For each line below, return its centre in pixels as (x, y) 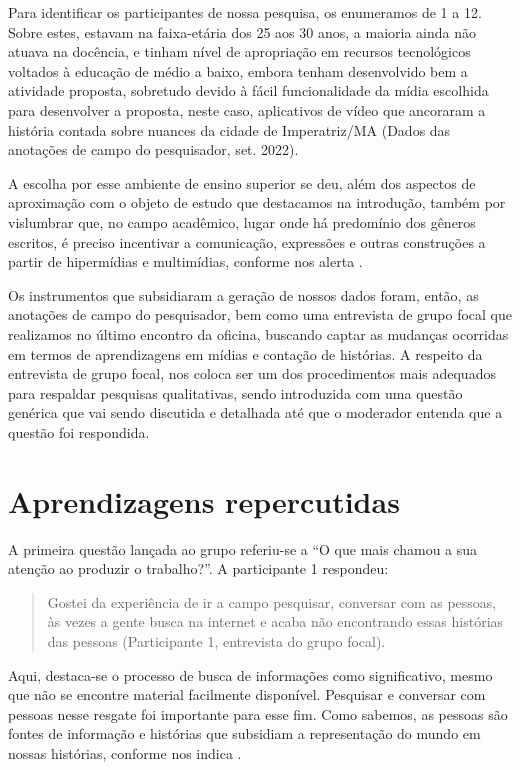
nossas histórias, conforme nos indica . (125, 752)
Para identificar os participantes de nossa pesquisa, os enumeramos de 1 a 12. (245, 12)
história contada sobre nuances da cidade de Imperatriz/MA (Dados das (229, 129)
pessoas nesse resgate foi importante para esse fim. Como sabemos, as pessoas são (258, 713)
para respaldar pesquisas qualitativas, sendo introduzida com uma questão (235, 392)
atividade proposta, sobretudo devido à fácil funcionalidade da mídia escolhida (248, 90)
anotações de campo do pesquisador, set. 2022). (153, 149)
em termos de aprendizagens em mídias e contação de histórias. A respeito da (245, 353)
